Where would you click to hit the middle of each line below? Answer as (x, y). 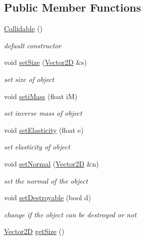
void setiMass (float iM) (41, 96)
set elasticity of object (37, 147)
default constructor (33, 45)
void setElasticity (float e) (44, 130)
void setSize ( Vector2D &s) (45, 62)
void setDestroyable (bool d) (47, 197)
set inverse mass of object (43, 113)
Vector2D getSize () (34, 231)
